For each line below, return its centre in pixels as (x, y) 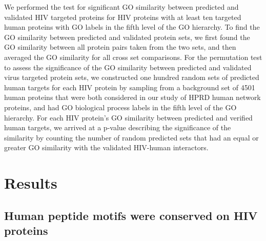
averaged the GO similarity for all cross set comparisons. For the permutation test (133, 57)
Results (31, 183)
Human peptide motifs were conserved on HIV (131, 215)
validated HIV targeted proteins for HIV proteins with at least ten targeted (123, 17)
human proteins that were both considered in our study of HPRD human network (132, 97)
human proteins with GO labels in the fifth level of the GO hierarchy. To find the (132, 27)
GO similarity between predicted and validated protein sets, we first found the (127, 37)
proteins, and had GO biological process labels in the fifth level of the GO (120, 107)
